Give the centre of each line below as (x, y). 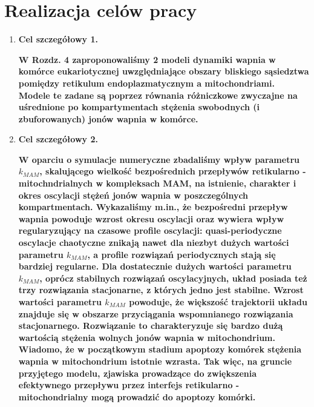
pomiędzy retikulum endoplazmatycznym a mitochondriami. (146, 83)
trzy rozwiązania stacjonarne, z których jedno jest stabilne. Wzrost (161, 290)
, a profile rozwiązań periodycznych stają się (182, 254)
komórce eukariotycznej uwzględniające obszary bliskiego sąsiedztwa (164, 71)
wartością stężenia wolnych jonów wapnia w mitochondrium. (147, 337)
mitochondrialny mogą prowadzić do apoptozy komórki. (137, 396)
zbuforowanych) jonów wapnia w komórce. (108, 118)
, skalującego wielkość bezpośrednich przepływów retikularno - (173, 171)
